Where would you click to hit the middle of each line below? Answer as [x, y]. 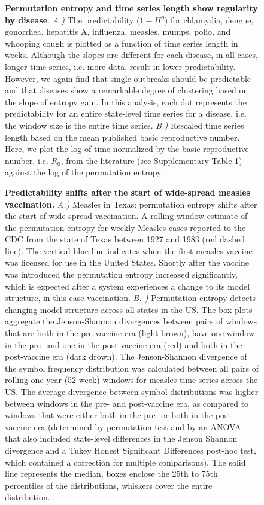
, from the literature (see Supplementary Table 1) [151, 160]
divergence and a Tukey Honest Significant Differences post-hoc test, [131, 450]
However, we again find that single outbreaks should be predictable [128, 78]
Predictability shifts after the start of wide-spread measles [128, 192]
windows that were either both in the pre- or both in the [109, 415]
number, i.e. [27, 160]
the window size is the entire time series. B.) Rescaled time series [125, 125]
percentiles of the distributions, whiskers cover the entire [109, 485]
